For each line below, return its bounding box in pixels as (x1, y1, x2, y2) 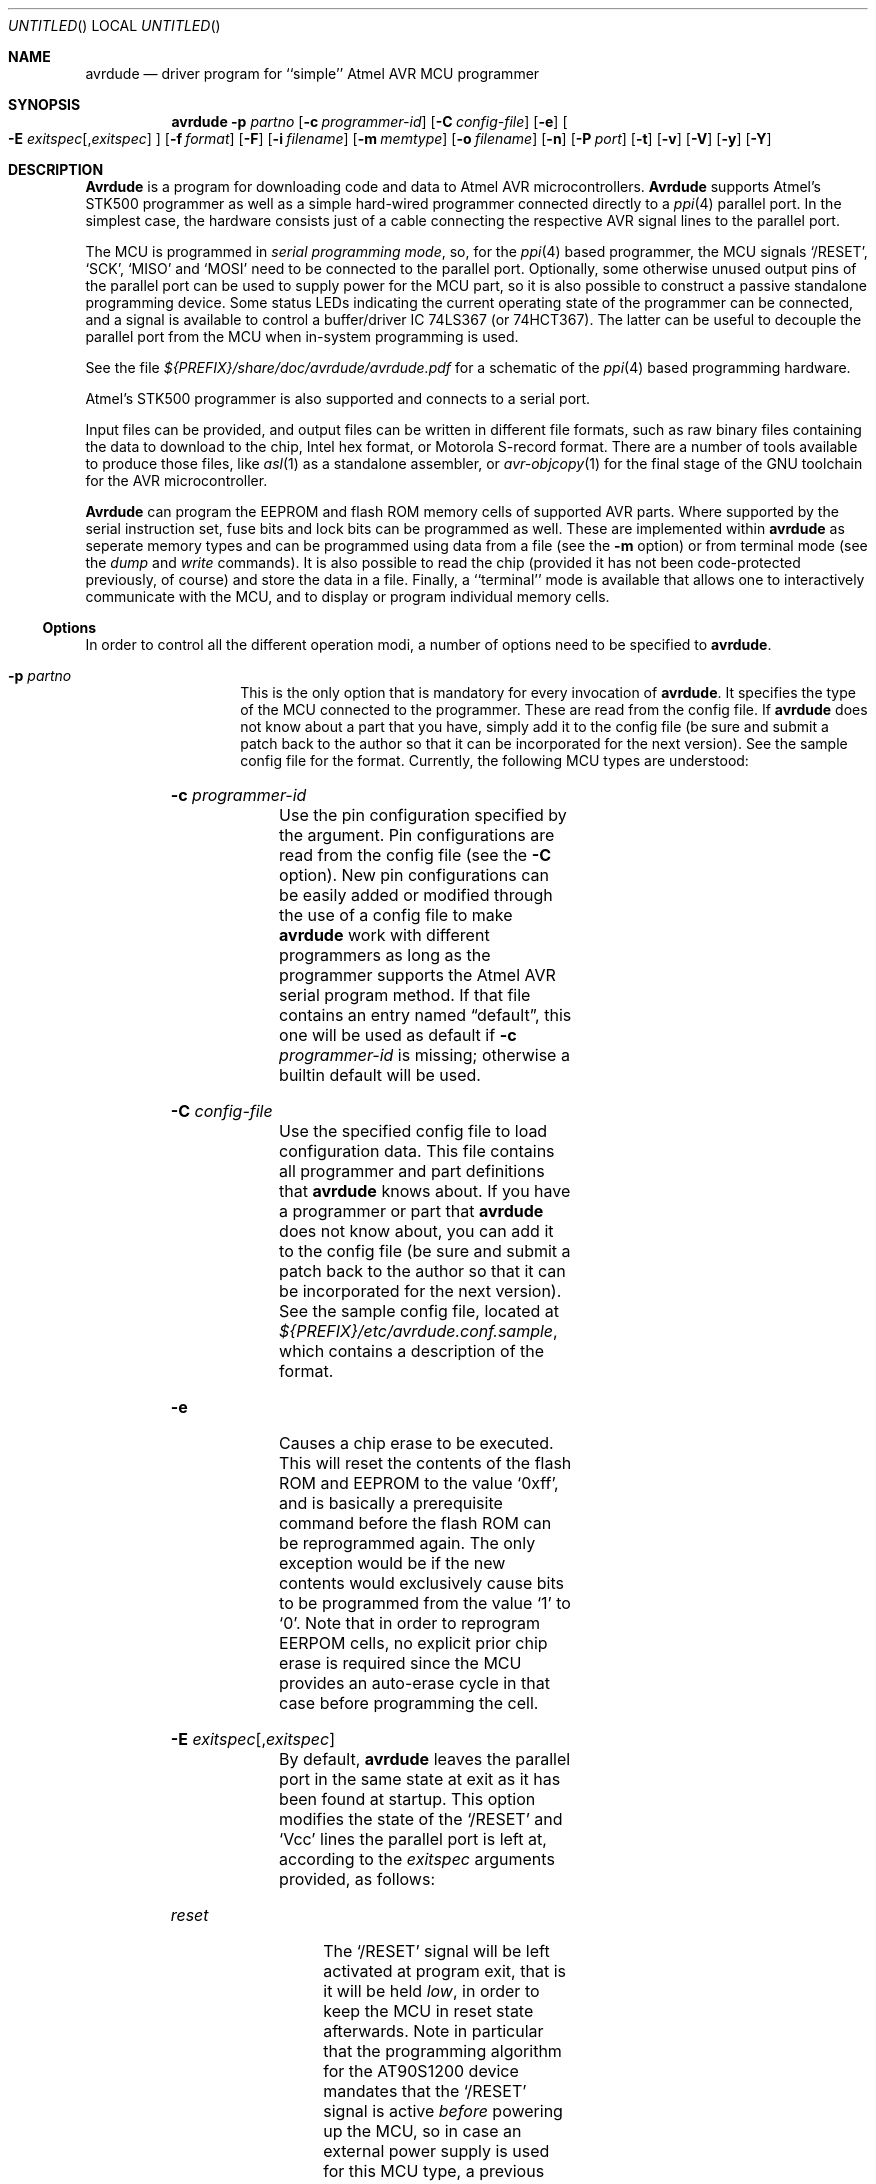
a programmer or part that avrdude (279, 1201, 544, 1221)
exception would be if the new (279, 1553, 506, 1573)
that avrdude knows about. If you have (279, 1181, 571, 1201)
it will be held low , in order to (323, 1981, 540, 2001)
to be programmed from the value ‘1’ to (279, 1593, 571, 1613)
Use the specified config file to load (279, 1121, 548, 1141)
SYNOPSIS (8, 96, 81, 113)
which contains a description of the (279, 1341, 545, 1361)
